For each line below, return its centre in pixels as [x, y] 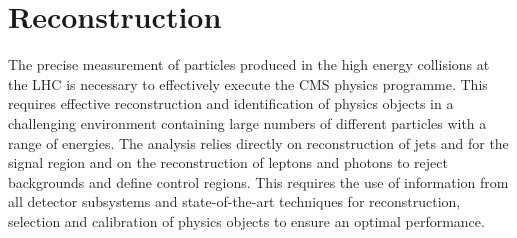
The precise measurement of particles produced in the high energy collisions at [249, 64]
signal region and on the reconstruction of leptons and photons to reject [228, 162]
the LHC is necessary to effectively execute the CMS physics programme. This [248, 83]
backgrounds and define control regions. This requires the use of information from [258, 181]
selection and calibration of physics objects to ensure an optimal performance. [246, 220]
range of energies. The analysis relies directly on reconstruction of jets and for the [258, 142]
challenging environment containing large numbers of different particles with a [247, 122]
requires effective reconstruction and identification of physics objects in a [231, 103]
